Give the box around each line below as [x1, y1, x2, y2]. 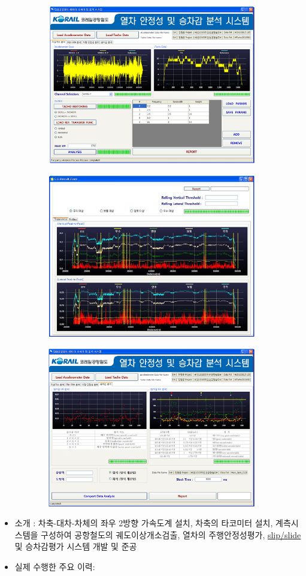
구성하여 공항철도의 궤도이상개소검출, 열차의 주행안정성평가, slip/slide [41, 528, 301, 541]
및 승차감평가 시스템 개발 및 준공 [14, 540, 137, 553]
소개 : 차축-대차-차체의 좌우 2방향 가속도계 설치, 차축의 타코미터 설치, [14, 517, 273, 529]
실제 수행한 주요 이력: [14, 560, 95, 572]
